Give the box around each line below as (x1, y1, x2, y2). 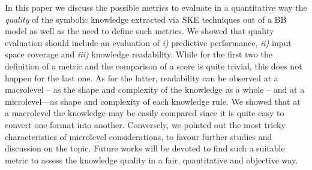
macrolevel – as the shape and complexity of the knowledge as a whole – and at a (5, 83, 305, 96)
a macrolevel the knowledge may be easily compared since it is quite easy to (5, 107, 284, 119)
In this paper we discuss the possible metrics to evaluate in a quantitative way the (5, 1, 307, 13)
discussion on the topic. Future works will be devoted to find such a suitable (5, 142, 285, 154)
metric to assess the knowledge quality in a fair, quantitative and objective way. (5, 153, 298, 166)
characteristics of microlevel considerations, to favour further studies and (5, 130, 272, 142)
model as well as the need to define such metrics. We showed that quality (5, 25, 274, 37)
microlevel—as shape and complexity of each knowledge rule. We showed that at (5, 95, 301, 107)
